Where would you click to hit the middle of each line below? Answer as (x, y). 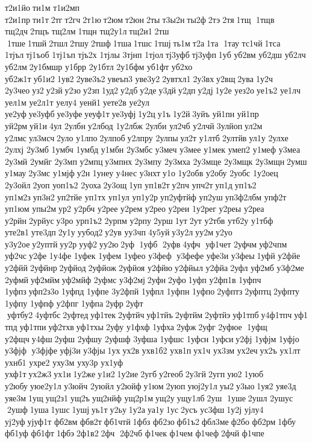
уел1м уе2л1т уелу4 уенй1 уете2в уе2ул (77, 102)
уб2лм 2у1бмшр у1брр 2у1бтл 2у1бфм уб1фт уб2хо (99, 66)
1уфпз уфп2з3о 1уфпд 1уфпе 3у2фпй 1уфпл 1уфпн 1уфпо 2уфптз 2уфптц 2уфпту (152, 291)
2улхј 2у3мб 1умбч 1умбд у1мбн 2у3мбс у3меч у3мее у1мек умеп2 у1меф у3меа (153, 149)
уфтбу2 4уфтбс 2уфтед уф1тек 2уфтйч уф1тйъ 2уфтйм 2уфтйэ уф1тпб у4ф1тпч (149, 315)
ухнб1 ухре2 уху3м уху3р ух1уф (64, 362)
